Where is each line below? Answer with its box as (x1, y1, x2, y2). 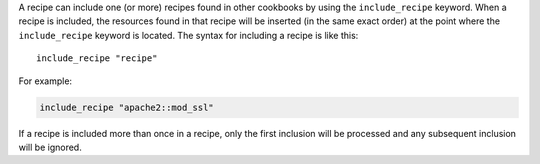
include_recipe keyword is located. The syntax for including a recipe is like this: (18, 29, 359, 41)
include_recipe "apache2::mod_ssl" (39, 101, 214, 113)
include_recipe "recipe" (36, 53, 158, 64)
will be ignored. (18, 141, 82, 153)
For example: (18, 75, 73, 87)
